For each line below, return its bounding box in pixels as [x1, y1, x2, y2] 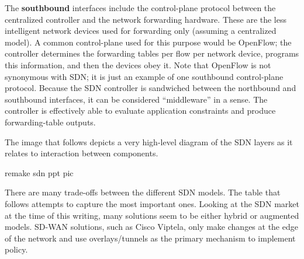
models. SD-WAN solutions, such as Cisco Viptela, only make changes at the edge [5, 220, 298, 233]
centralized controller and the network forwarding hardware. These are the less [5, 13, 287, 25]
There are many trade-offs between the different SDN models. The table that [5, 186, 281, 198]
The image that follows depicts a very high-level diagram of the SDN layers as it [5, 135, 293, 148]
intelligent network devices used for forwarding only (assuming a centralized [5, 24, 277, 37]
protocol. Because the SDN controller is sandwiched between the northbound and [5, 82, 296, 94]
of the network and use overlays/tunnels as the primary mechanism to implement [5, 232, 296, 244]
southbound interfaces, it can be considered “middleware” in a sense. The [5, 93, 268, 105]
